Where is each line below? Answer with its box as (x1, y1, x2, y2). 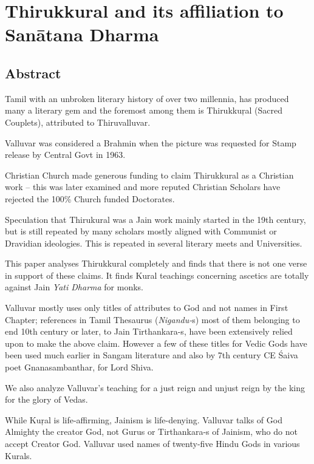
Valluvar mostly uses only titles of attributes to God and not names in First (5, 301, 288, 314)
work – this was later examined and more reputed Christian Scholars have (5, 180, 281, 193)
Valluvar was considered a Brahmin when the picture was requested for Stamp (5, 136, 296, 149)
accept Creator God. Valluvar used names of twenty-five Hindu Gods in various (5, 437, 300, 450)
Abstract (5, 63, 61, 82)
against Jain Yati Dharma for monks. (5, 281, 144, 293)
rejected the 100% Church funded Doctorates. (5, 192, 175, 205)
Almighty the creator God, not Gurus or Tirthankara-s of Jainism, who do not (5, 425, 298, 438)
